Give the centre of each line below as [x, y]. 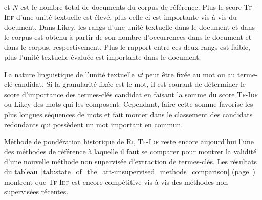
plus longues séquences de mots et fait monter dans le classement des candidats [128, 114]
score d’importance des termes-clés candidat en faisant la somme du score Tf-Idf [131, 94]
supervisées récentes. [36, 192]
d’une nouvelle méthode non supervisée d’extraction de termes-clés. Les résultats [130, 161]
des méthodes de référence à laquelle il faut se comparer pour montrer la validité [130, 151]
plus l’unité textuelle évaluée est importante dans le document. [103, 57]
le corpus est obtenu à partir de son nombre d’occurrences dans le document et [128, 37]
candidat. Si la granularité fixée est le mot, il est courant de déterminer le [130, 84]
